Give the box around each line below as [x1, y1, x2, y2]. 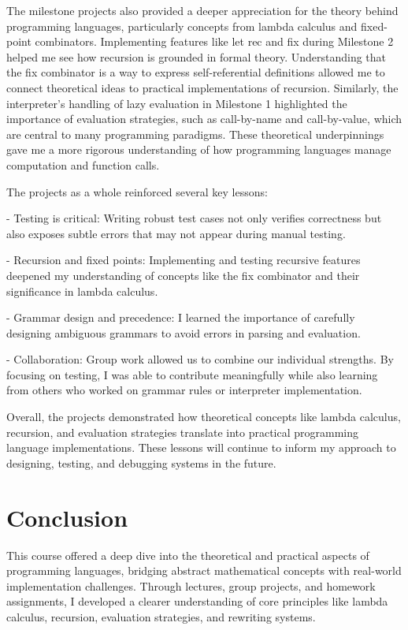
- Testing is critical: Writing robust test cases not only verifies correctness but [6, 210, 382, 226]
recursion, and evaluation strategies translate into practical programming [6, 423, 359, 440]
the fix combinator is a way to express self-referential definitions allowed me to [6, 64, 385, 80]
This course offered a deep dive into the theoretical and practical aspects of [6, 546, 369, 563]
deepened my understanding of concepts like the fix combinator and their [6, 267, 360, 283]
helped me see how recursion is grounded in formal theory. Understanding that [6, 48, 387, 65]
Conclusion [6, 501, 128, 533]
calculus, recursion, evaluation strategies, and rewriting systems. [6, 608, 316, 624]
